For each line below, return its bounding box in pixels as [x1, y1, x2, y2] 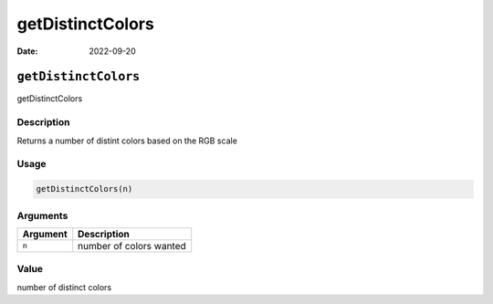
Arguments [16, 209, 68, 222]
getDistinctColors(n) [36, 183, 133, 194]
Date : [16, 46, 38, 57]
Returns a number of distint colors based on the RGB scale [16, 135, 237, 146]
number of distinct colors [16, 281, 112, 292]
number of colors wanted [78, 239, 186, 252]
